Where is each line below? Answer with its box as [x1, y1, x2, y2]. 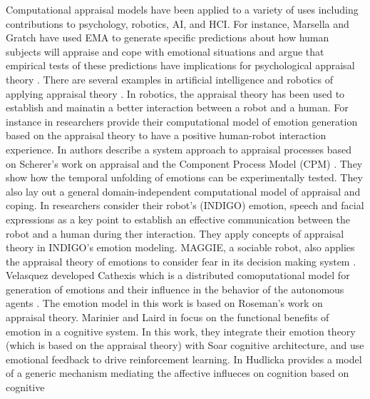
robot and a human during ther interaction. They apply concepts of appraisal [6, 226, 344, 241]
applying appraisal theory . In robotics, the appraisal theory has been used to [6, 86, 345, 101]
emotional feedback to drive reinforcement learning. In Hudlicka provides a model [6, 351, 362, 366]
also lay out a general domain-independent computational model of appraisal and [6, 183, 361, 198]
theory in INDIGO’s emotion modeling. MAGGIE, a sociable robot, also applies [6, 240, 355, 255]
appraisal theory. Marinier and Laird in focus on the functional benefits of [6, 310, 329, 325]
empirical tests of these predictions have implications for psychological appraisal [6, 58, 355, 73]
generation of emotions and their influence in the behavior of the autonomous [6, 281, 344, 296]
